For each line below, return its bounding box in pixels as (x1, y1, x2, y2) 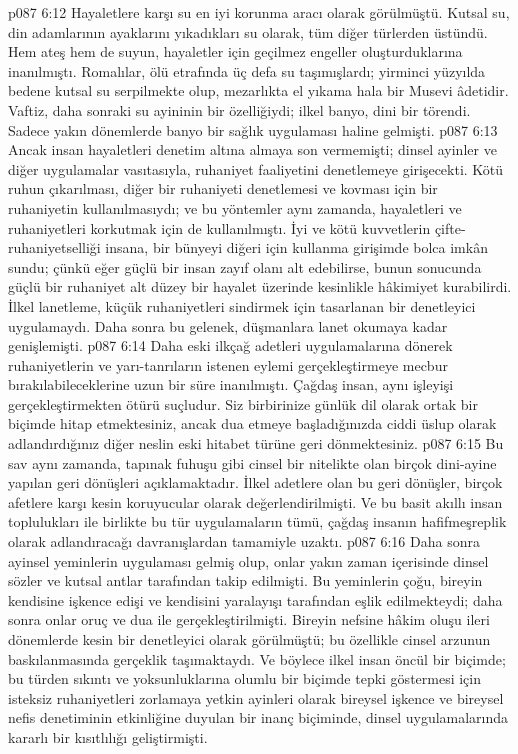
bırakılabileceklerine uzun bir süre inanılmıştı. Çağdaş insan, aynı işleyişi (8, 374, 454, 395)
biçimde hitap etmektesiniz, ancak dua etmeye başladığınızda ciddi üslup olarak (8, 413, 497, 434)
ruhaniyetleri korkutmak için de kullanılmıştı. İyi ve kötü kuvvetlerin (8, 217, 431, 238)
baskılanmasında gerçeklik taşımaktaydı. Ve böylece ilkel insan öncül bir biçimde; (8, 648, 506, 669)
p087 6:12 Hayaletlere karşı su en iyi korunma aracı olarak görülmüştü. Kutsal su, (8, 2, 510, 22)
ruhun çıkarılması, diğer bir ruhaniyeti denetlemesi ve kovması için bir (8, 178, 438, 199)
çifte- (434, 217, 466, 238)
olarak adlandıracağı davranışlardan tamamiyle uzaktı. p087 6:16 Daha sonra (8, 531, 480, 552)
